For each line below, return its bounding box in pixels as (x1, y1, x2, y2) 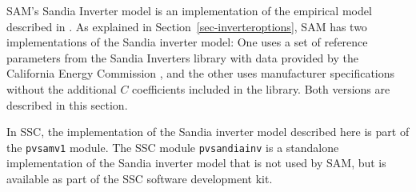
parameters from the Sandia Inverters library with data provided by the (6, 49, 358, 66)
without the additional (6, 80, 117, 97)
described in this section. (6, 96, 128, 113)
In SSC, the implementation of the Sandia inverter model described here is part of (6, 123, 410, 140)
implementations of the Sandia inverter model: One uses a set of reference (6, 34, 368, 50)
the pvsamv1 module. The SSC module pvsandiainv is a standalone (6, 138, 339, 155)
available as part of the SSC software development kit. (6, 170, 273, 186)
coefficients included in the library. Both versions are (132, 80, 390, 97)
